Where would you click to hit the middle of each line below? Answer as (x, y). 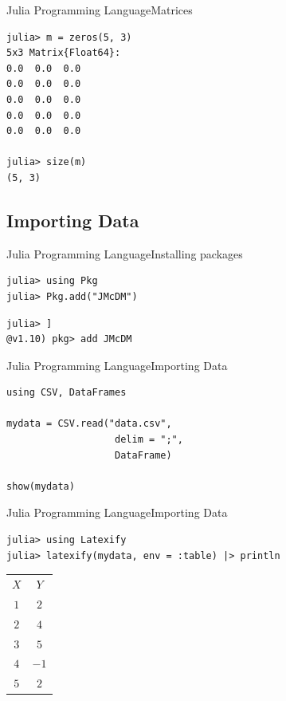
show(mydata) (41, 486)
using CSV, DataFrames (67, 393)
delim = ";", (149, 440)
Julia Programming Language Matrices (100, 10)
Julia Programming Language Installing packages (125, 253)
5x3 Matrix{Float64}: (64, 53)
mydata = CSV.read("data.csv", (89, 424)
